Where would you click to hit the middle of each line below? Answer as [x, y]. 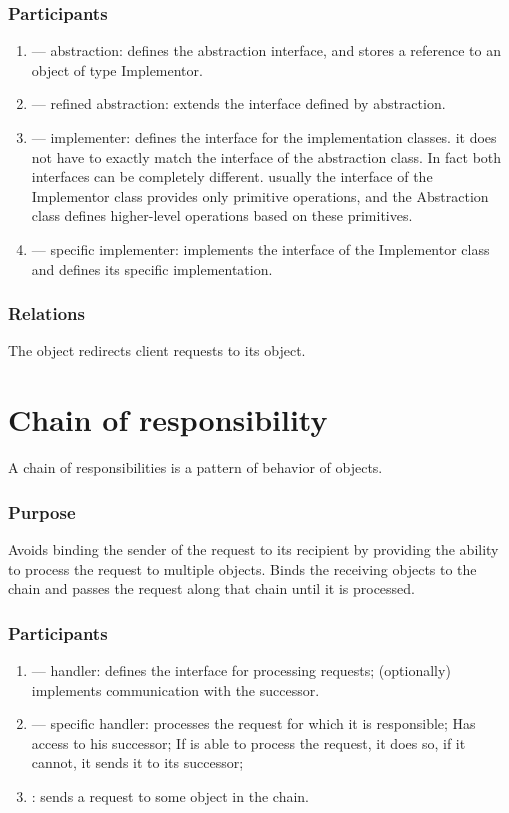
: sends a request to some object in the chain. [170, 795]
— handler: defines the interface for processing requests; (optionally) [241, 669]
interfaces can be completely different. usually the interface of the [232, 176]
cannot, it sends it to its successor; [137, 762]
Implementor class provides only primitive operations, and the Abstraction [260, 195]
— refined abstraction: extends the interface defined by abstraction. [238, 103]
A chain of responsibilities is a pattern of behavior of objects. [195, 467]
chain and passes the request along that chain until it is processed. [211, 588]
